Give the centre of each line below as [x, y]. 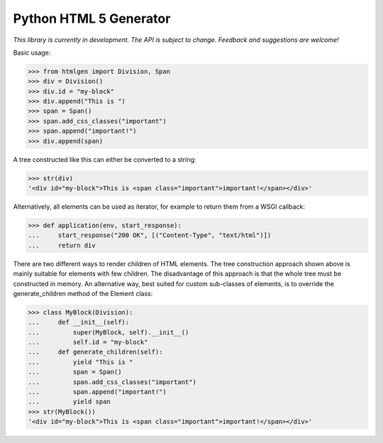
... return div [62, 245]
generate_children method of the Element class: [83, 293]
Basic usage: [32, 53]
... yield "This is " [81, 362]
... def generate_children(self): [95, 352]
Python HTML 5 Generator [92, 18]
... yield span [70, 402]
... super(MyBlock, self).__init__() [109, 332]
